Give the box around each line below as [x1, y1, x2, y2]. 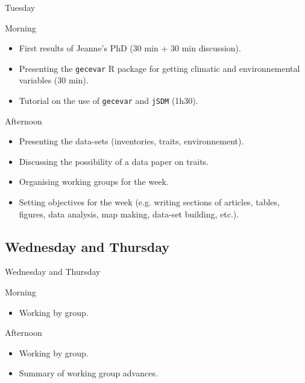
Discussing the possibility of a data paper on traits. [19, 155, 209, 167]
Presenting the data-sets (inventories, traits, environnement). [19, 135, 244, 147]
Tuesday [5, 1, 36, 13]
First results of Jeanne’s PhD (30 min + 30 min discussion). [19, 42, 241, 54]
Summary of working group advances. [19, 367, 158, 379]
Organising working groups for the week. [19, 175, 169, 188]
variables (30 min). [19, 74, 89, 86]
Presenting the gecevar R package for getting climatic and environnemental [19, 62, 300, 74]
